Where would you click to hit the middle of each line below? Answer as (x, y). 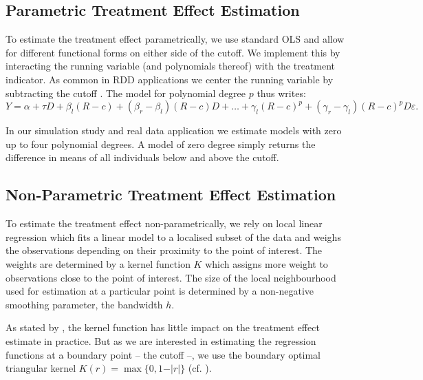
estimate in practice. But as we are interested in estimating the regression (161, 340)
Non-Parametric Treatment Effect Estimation (171, 194)
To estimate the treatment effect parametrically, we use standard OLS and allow (175, 39)
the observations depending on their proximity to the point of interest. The (164, 250)
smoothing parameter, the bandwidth (84, 304)
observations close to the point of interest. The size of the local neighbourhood (171, 277)
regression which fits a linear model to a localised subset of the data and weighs (173, 236)
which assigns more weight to (267, 263)
